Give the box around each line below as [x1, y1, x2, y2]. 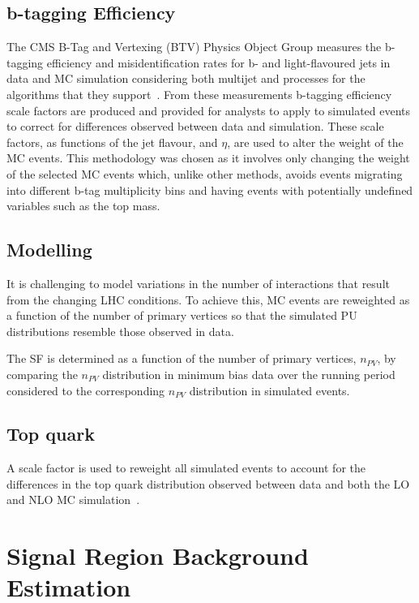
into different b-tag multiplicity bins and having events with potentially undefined [6, 181, 413, 198]
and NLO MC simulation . [6, 491, 140, 508]
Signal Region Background [6, 539, 309, 572]
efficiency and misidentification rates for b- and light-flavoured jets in [46, 54, 391, 71]
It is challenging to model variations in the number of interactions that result [6, 274, 390, 291]
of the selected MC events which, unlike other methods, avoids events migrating [6, 165, 403, 182]
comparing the [6, 365, 78, 382]
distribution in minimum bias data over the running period [102, 365, 395, 382]
